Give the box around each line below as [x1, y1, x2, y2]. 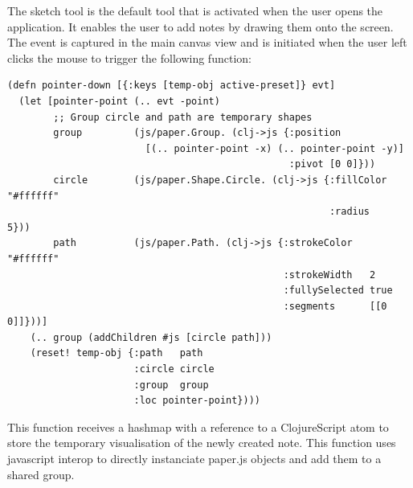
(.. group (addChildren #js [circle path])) [30, 331, 272, 343]
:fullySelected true [283, 285, 393, 297]
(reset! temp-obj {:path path [30, 347, 203, 359]
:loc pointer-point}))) [133, 395, 260, 407]
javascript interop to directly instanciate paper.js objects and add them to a [7, 450, 382, 467]
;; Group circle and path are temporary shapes [53, 111, 313, 123]
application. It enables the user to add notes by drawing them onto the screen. [7, 18, 394, 35]
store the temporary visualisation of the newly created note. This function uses [7, 434, 396, 451]
